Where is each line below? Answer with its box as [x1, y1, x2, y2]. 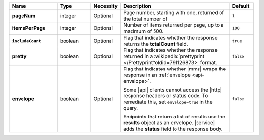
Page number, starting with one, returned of [123, 9, 224, 16]
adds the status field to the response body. [123, 125, 223, 132]
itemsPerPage [12, 25, 46, 31]
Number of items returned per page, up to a [123, 22, 224, 28]
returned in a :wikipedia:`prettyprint [123, 53, 205, 60]
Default [232, 3, 250, 9]
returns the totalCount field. [123, 41, 188, 47]
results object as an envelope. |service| [123, 119, 215, 126]
